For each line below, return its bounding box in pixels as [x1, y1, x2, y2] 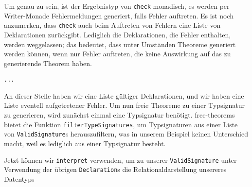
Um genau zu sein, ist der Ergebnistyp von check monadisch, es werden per [4, 1, 230, 11]
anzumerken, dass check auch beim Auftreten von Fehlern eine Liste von [4, 20, 221, 30]
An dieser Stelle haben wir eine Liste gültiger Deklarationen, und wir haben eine [4, 90, 244, 101]
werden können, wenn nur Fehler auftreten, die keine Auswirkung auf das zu [4, 49, 231, 59]
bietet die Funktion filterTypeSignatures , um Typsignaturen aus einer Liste [4, 119, 238, 129]
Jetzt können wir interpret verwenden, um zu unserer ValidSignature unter [4, 154, 237, 165]
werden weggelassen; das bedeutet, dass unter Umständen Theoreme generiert [4, 39, 236, 49]
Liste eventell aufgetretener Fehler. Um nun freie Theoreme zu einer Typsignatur [4, 100, 245, 110]
